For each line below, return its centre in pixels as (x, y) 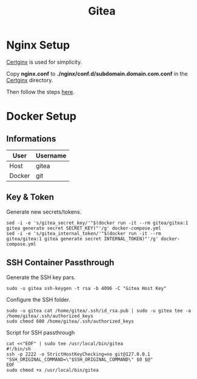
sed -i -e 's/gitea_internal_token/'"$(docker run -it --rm (84, 233)
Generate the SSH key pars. (41, 277)
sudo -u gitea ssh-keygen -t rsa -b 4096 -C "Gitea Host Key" (86, 288)
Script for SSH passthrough (41, 332)
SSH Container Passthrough (60, 262)
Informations (31, 138)
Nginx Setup (38, 45)
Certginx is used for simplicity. (44, 62)
